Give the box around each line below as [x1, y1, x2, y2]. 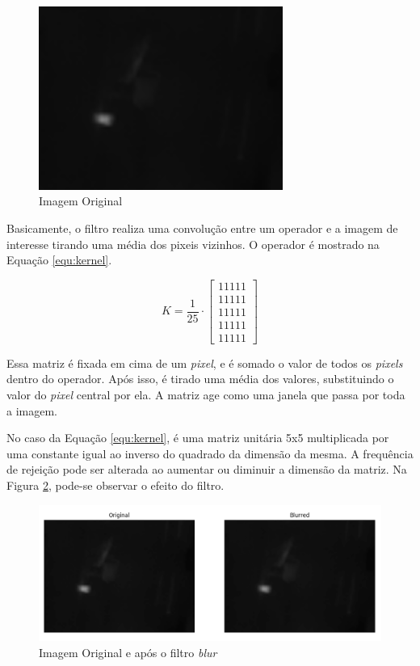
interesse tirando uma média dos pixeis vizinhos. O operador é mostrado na [6, 235, 380, 252]
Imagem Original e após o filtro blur [39, 643, 217, 660]
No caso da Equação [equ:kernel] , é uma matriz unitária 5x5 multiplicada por [6, 429, 389, 446]
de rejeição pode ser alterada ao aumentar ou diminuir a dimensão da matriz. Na [6, 461, 407, 478]
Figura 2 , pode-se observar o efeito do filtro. [6, 477, 225, 494]
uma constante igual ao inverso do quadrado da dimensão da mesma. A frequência [6, 445, 414, 462]
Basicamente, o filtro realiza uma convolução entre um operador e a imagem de [6, 219, 398, 236]
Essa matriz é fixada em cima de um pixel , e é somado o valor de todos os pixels [6, 354, 403, 371]
